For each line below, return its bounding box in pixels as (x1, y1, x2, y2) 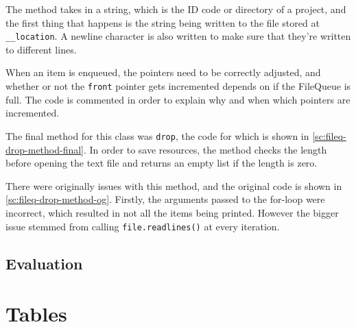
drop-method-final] (5, 142, 84, 156)
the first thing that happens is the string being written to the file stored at (5, 15, 320, 29)
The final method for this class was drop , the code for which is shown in (5, 128, 309, 143)
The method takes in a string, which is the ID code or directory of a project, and (5, 2, 346, 16)
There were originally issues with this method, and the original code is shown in (5, 178, 342, 193)
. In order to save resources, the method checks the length (84, 142, 327, 156)
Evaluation (5, 252, 83, 274)
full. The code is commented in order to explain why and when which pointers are (5, 92, 351, 106)
